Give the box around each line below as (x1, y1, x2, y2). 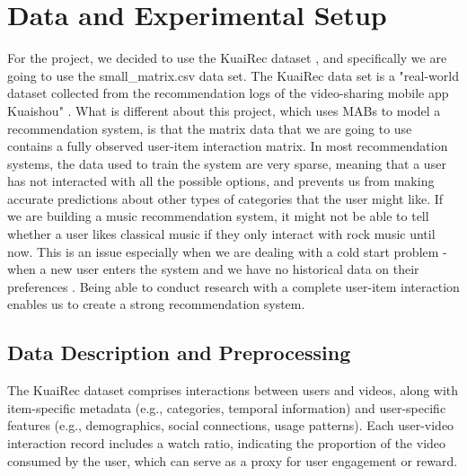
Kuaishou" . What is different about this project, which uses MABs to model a (7, 101, 441, 119)
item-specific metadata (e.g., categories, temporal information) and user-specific (7, 398, 446, 417)
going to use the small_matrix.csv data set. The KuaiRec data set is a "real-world (7, 66, 459, 84)
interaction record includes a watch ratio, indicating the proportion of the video (7, 434, 446, 453)
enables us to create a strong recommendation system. (7, 295, 305, 313)
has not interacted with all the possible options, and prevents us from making (7, 172, 435, 190)
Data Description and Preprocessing (7, 339, 351, 366)
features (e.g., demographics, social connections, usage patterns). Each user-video (7, 416, 454, 435)
